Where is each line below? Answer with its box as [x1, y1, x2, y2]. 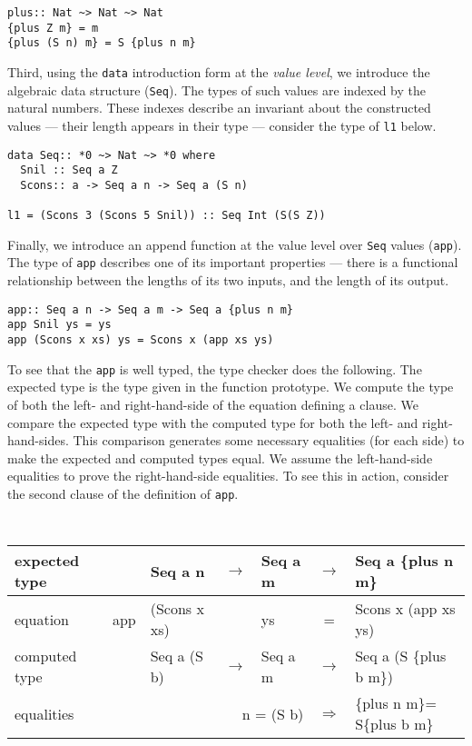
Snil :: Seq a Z [20, 164, 118, 177]
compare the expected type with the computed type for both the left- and [7, 413, 418, 432]
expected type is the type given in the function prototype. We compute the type [7, 377, 454, 396]
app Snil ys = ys [7, 318, 112, 332]
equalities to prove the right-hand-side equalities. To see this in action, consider [7, 466, 449, 485]
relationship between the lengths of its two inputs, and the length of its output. [7, 271, 449, 290]
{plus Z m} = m [7, 21, 99, 35]
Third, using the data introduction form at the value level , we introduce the [7, 62, 430, 81]
